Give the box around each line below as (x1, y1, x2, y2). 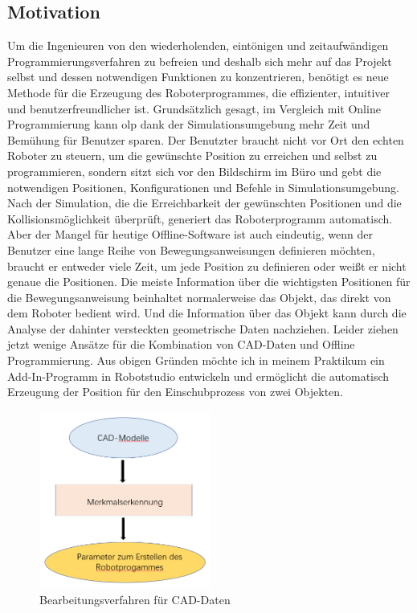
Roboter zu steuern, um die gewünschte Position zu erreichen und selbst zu (7, 147, 378, 164)
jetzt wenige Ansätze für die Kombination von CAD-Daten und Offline (7, 336, 355, 353)
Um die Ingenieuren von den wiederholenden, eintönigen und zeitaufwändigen (7, 37, 389, 54)
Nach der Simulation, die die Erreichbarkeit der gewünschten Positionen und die (7, 194, 402, 211)
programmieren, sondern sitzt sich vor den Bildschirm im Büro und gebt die (7, 162, 382, 179)
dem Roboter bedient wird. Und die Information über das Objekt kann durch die (7, 304, 407, 321)
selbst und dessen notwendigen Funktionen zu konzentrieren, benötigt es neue (7, 68, 389, 85)
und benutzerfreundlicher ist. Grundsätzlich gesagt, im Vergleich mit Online (7, 100, 381, 116)
